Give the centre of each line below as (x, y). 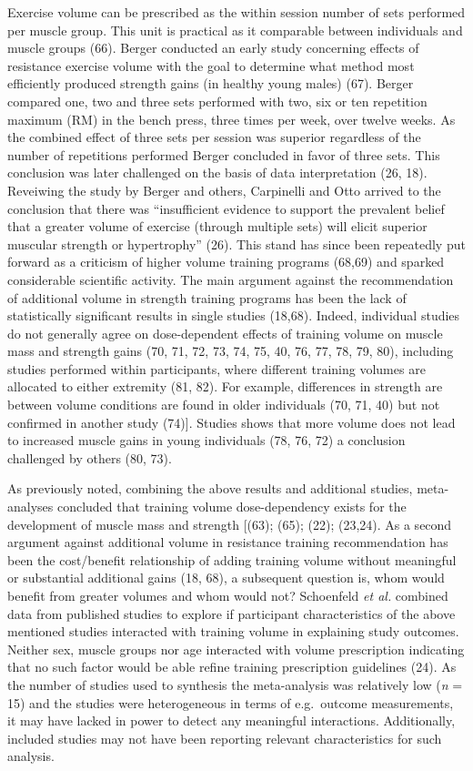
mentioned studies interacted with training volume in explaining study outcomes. (233, 631)
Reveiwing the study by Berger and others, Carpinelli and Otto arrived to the (224, 190)
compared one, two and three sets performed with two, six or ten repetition (217, 101)
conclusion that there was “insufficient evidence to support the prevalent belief (226, 208)
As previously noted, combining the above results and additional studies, (210, 488)
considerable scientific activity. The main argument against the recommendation (231, 279)
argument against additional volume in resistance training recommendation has (228, 542)
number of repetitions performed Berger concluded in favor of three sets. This (224, 154)
